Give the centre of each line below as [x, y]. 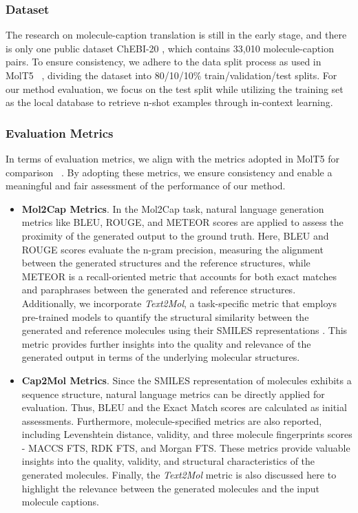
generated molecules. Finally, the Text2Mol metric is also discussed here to [179, 475]
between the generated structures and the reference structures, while [166, 263]
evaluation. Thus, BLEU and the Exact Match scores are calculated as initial [184, 407]
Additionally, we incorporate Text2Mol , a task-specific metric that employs [179, 303]
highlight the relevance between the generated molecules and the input [170, 488]
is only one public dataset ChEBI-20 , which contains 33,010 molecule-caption [170, 48]
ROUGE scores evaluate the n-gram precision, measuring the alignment [172, 249]
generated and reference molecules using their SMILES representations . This [185, 330]
